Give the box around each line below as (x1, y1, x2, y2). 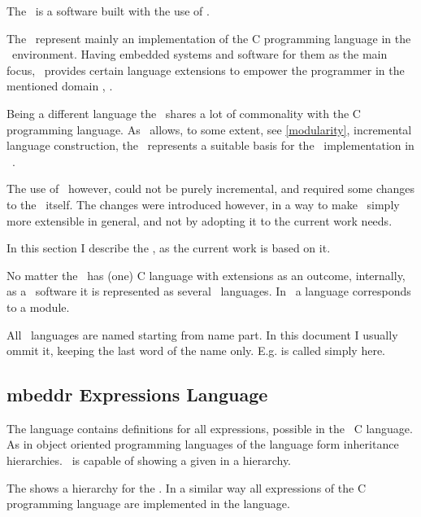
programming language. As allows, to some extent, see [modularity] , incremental (7, 120, 412, 138)
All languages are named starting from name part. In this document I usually (7, 326, 398, 343)
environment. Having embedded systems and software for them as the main (11, 46, 388, 63)
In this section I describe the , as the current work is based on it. (7, 239, 331, 256)
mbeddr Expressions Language (7, 382, 268, 407)
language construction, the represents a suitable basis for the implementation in (7, 137, 414, 154)
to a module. (7, 298, 70, 315)
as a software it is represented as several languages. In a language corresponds (7, 283, 411, 300)
